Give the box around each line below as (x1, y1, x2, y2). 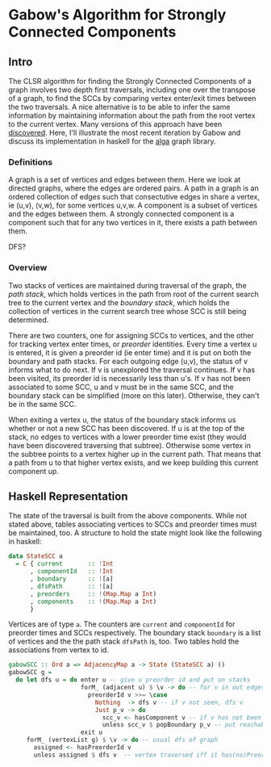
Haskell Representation (8, 489, 128, 503)
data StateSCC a (8, 552, 63, 560)
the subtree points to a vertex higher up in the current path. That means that (8, 449, 261, 459)
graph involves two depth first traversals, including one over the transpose (8, 85, 256, 94)
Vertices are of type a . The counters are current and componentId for (8, 619, 236, 629)
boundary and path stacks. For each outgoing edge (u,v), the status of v (8, 356, 248, 366)
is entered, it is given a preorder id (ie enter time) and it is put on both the (8, 347, 252, 357)
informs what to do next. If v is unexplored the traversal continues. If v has (8, 365, 256, 375)
